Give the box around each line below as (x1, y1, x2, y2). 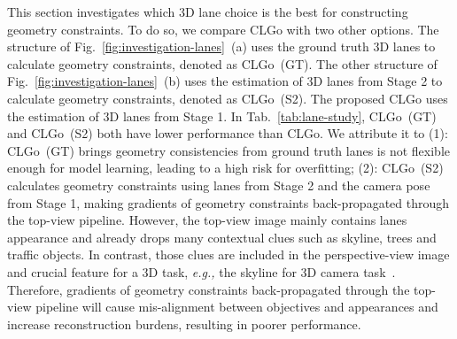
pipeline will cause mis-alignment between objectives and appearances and (35, 297, 438, 316)
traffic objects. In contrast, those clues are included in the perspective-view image (7, 245, 450, 264)
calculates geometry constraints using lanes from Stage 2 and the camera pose (7, 175, 430, 194)
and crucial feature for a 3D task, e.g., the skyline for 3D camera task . (7, 262, 396, 281)
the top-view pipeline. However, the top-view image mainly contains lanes (7, 211, 407, 229)
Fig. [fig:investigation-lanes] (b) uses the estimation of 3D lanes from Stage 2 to (7, 72, 443, 90)
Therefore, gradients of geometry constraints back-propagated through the (7, 280, 410, 298)
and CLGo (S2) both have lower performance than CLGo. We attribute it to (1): (7, 124, 448, 143)
